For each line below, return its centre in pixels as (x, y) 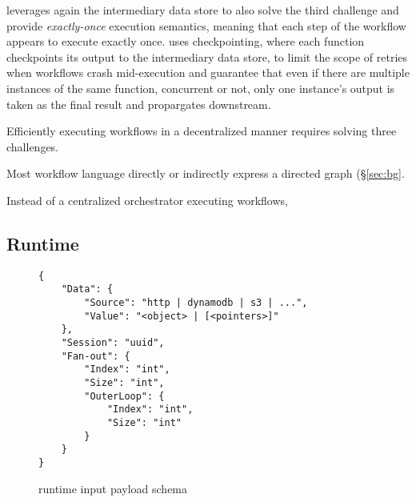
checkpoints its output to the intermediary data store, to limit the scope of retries (207, 56)
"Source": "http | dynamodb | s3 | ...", (196, 303)
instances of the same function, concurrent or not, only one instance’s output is (201, 88)
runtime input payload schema (113, 488)
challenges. (33, 146)
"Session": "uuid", (113, 343)
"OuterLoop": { (124, 396)
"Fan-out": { (96, 356)
